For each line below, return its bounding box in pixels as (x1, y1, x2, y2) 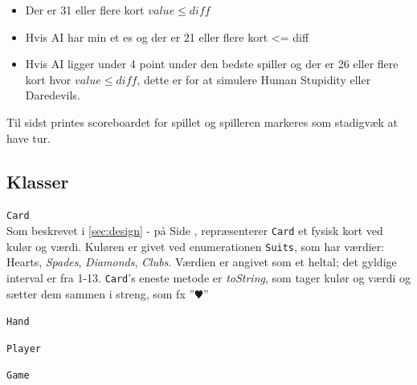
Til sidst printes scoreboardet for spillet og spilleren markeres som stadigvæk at (6, 113, 399, 130)
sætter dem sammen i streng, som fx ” (6, 285, 195, 302)
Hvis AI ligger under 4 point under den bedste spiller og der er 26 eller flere (25, 55, 399, 72)
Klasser (6, 168, 69, 193)
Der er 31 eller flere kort (25, 2, 145, 18)
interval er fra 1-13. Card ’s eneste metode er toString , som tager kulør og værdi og (6, 269, 411, 286)
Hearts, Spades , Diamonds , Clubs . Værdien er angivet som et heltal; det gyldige (6, 253, 397, 270)
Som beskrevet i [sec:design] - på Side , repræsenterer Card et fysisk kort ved (6, 222, 383, 239)
